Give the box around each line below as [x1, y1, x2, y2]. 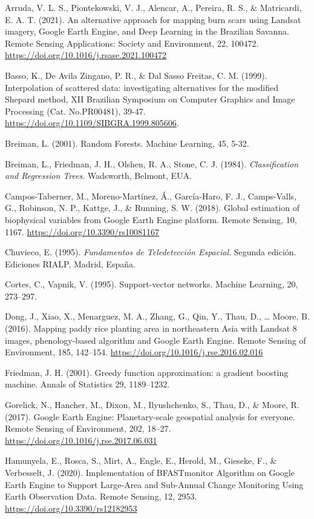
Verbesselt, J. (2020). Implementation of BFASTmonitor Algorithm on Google [5, 466, 295, 478]
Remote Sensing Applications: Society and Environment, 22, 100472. [5, 36, 259, 49]
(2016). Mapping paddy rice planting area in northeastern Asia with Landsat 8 [5, 322, 297, 335]
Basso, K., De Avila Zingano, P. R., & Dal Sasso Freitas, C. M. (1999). [5, 69, 267, 81]
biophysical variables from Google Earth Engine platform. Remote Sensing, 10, [5, 213, 297, 226]
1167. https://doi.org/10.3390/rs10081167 [5, 225, 159, 238]
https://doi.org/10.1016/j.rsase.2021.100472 [5, 49, 167, 61]
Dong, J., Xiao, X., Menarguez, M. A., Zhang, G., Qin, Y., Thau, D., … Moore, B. [5, 310, 310, 323]
